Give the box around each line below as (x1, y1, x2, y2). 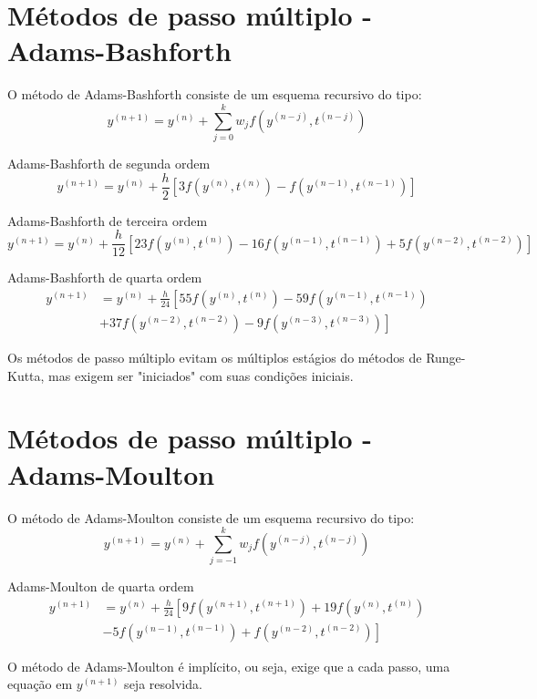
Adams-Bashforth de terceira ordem (7, 211, 208, 230)
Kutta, (7, 365, 45, 385)
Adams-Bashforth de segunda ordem (7, 154, 211, 173)
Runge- (426, 348, 466, 366)
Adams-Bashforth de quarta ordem (7, 268, 202, 287)
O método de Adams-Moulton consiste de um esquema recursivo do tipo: (7, 508, 415, 527)
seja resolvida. (124, 674, 202, 694)
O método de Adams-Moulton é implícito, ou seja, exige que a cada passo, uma (7, 656, 450, 675)
